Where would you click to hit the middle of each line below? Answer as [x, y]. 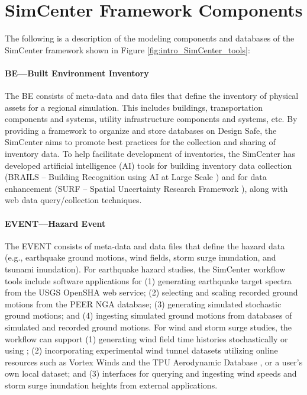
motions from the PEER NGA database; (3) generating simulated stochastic [143, 304]
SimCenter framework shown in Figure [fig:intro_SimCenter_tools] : [127, 49]
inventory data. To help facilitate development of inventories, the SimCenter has [150, 154]
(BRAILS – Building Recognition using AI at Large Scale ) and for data [136, 177]
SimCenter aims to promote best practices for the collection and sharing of [140, 142]
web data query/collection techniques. [73, 200]
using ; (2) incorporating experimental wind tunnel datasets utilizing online [141, 350]
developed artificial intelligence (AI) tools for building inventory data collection [148, 165]
